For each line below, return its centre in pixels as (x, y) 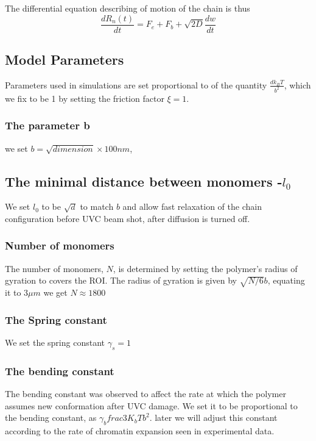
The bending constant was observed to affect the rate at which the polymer (146, 393)
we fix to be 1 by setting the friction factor (85, 98)
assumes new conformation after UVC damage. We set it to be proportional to (151, 405)
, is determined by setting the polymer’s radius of (205, 268)
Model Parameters (65, 59)
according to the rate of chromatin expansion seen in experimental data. (140, 430)
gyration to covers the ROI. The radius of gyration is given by (121, 280)
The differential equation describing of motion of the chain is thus (128, 8)
